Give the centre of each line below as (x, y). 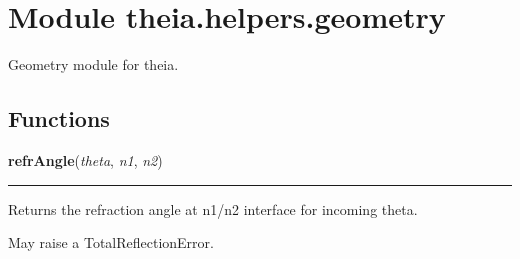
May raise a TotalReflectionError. (111, 242)
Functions (59, 118)
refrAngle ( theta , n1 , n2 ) (85, 159)
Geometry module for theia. (93, 64)
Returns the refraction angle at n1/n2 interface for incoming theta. (213, 208)
